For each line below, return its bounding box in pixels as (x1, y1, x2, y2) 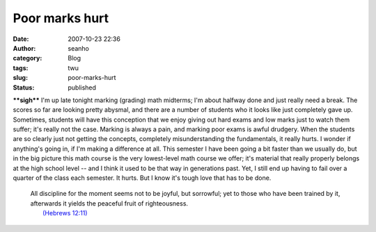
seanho (68, 44, 90, 52)
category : (13, 54, 42, 63)
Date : (13, 35, 29, 43)
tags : (13, 63, 29, 72)
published (68, 83, 97, 92)
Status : (13, 83, 35, 92)
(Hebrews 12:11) (42, 209, 88, 217)
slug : (13, 74, 28, 82)
